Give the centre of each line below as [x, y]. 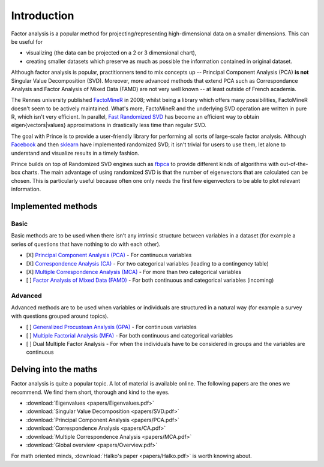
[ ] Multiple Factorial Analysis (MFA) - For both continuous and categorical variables [130, 335]
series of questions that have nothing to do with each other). [86, 244]
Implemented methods [54, 206]
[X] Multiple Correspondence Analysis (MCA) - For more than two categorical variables [134, 272]
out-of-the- [294, 164]
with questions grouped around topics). [60, 316]
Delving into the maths [54, 370]
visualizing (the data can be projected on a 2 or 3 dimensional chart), [111, 53]
